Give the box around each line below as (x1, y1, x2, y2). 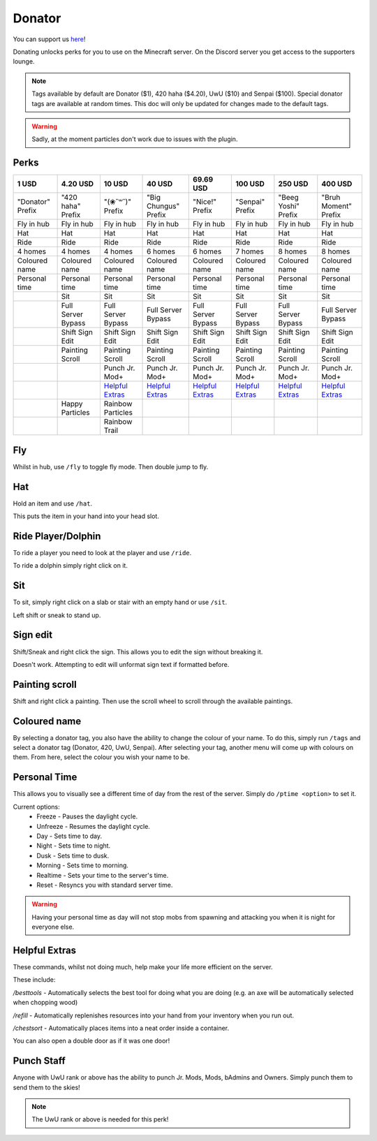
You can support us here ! (13, 35, 86, 43)
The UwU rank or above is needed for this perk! (31, 1115, 169, 1124)
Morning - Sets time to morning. (36, 861, 129, 869)
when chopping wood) (13, 999, 78, 1007)
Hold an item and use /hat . (13, 499, 93, 508)
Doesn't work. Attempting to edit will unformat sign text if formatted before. (13, 660, 230, 668)
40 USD (147, 179, 173, 189)
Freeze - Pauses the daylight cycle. (36, 812, 138, 820)
